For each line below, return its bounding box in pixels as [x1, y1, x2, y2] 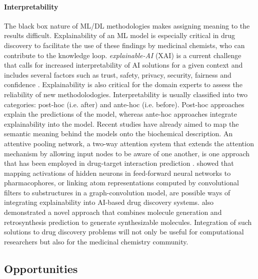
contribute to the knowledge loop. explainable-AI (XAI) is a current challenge [4, 50, 241, 60]
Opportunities [4, 260, 78, 276]
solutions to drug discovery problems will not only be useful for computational [4, 226, 244, 237]
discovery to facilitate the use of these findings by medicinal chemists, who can [4, 40, 245, 50]
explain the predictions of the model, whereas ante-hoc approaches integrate [4, 109, 237, 119]
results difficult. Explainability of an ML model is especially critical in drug [4, 30, 235, 41]
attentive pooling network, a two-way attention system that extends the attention [4, 138, 254, 148]
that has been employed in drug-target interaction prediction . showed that [4, 158, 234, 168]
